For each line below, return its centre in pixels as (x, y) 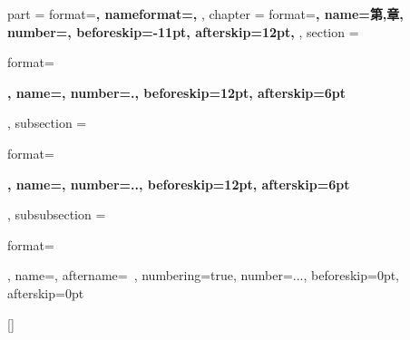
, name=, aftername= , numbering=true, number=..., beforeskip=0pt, (204, 275)
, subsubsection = (57, 214)
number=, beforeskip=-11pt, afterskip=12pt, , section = (183, 31)
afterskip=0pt (46, 292)
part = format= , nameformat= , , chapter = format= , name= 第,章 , (205, 14)
